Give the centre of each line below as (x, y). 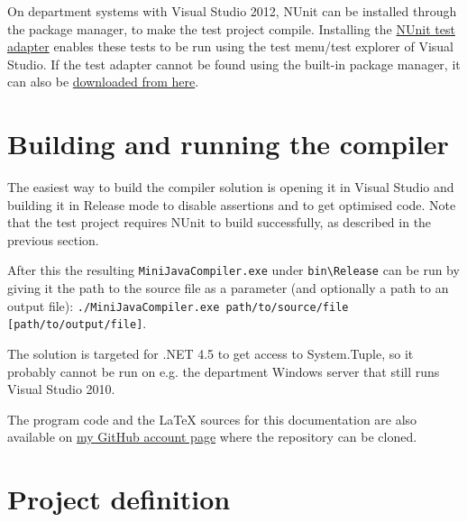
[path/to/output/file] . (77, 323)
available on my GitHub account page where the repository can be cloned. (212, 437)
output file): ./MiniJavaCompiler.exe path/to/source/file (178, 305)
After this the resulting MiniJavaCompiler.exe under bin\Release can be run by (233, 270)
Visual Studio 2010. (61, 389)
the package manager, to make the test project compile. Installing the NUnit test (231, 28)
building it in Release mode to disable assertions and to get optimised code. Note (232, 204)
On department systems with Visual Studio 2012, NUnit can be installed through (232, 11)
